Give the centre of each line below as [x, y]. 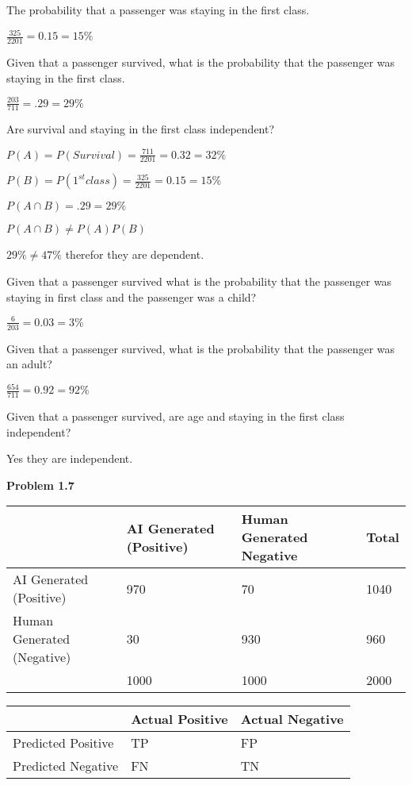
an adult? [29, 364]
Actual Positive [179, 719]
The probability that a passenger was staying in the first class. [158, 10]
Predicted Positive [63, 743]
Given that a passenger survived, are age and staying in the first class [175, 416]
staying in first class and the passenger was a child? [132, 296]
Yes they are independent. [70, 458]
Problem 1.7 [40, 485]
